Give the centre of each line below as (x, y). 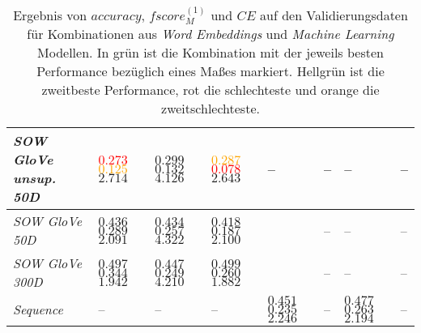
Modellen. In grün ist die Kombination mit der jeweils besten (210, 53)
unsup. (35, 178)
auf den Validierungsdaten (334, 15)
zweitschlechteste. (210, 109)
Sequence (38, 310)
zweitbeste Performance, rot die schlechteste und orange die (210, 90)
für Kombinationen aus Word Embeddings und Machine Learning (210, 34)
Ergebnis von (50, 15)
